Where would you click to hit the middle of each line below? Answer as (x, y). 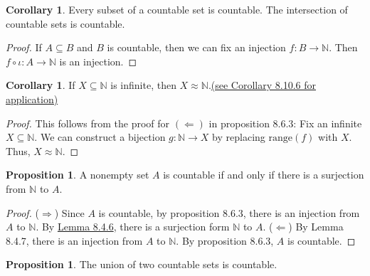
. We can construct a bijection (100, 137)
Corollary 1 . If (41, 85)
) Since (69, 212)
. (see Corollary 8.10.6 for (262, 85)
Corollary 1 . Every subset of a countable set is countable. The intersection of (177, 9)
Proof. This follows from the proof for (88, 123)
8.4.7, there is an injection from (74, 240)
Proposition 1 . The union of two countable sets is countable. (142, 264)
